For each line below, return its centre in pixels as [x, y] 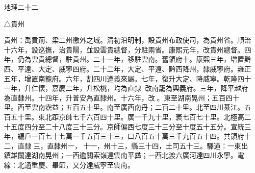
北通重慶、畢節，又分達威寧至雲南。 [76, 164]
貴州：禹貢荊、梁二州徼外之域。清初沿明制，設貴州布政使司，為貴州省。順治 [127, 40]
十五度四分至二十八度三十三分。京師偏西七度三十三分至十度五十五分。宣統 [124, 126]
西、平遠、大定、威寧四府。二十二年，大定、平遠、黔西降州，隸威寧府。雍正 [127, 68]
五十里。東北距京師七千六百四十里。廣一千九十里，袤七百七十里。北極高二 [131, 116]
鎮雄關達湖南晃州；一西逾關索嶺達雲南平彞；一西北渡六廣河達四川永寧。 [121, 155]
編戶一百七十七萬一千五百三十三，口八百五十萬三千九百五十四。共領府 [131, 136]
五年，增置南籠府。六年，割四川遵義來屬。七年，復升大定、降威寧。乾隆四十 [127, 78]
